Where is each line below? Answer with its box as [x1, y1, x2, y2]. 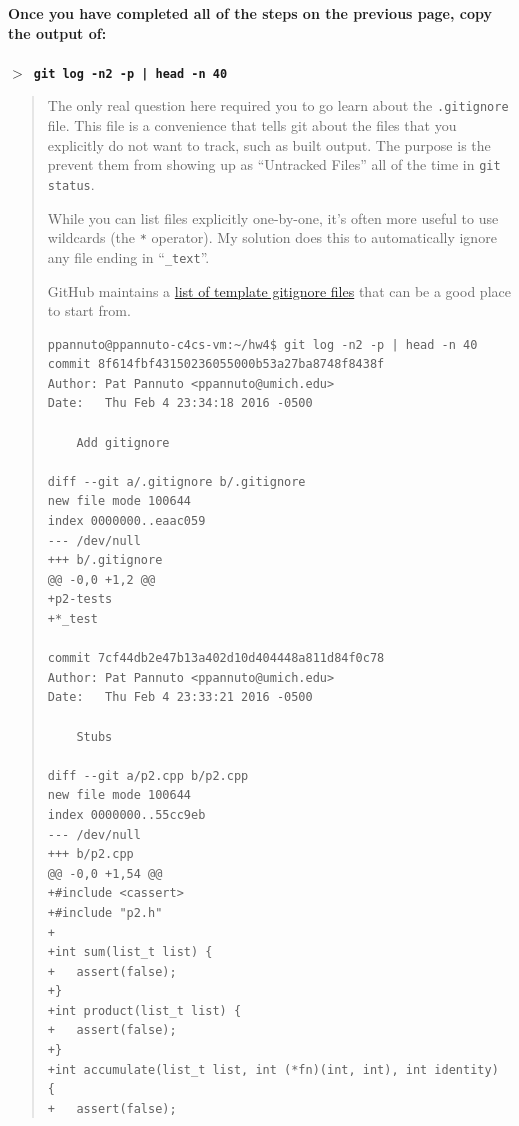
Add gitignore [76, 435, 170, 450]
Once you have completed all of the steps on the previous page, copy [8, 3, 493, 23]
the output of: [8, 22, 107, 43]
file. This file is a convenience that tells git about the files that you [47, 115, 457, 136]
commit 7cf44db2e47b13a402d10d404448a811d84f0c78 [47, 651, 385, 666]
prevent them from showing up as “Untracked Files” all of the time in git [47, 154, 501, 175]
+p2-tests [47, 592, 113, 607]
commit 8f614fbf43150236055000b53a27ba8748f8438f [47, 357, 385, 372]
